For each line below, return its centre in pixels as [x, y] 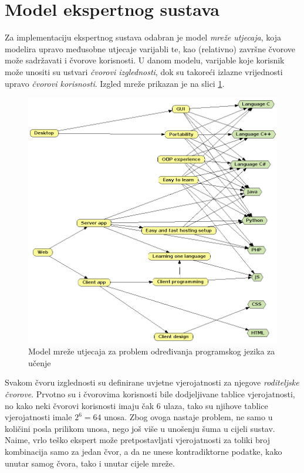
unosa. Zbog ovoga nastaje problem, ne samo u [188, 417]
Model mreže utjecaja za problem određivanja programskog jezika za [152, 351]
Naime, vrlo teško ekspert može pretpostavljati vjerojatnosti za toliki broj [138, 440]
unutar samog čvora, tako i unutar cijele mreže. [90, 463]
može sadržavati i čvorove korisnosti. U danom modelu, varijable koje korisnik [145, 60]
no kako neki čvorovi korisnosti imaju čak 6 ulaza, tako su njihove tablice [136, 405]
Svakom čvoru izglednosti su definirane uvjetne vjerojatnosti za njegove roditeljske [152, 382]
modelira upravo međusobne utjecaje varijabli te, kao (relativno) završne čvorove [150, 48]
